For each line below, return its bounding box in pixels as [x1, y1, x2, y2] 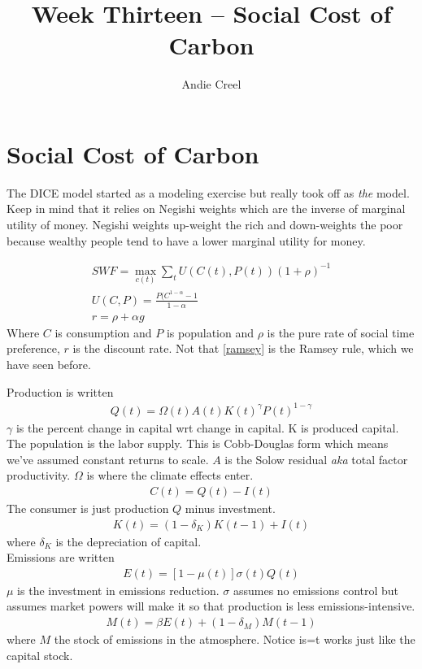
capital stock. [7, 646, 73, 663]
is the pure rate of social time [267, 324, 415, 341]
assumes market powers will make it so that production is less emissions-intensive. [7, 597, 415, 615]
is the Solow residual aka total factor [224, 450, 408, 467]
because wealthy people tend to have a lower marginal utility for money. [7, 232, 366, 249]
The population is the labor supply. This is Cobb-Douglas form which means [7, 435, 389, 452]
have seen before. [7, 355, 91, 372]
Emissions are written [7, 549, 115, 566]
